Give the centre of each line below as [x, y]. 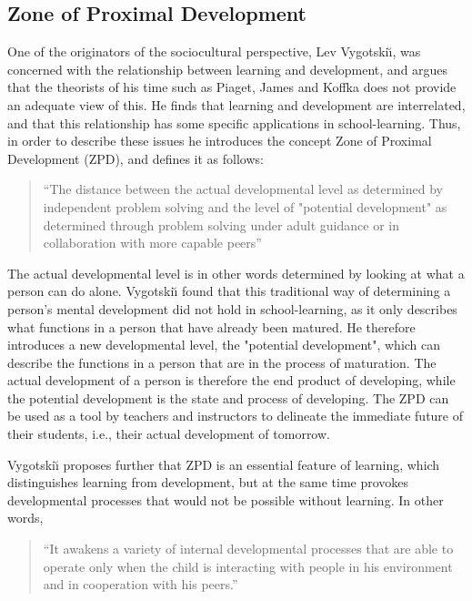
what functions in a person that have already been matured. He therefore [211, 326]
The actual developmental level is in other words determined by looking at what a [236, 273]
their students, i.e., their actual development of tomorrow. [169, 434]
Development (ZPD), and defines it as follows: [136, 158]
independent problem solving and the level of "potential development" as [245, 206]
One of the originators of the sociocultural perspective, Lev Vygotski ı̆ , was [214, 51]
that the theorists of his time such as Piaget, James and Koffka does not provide [232, 87]
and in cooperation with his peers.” [141, 584]
